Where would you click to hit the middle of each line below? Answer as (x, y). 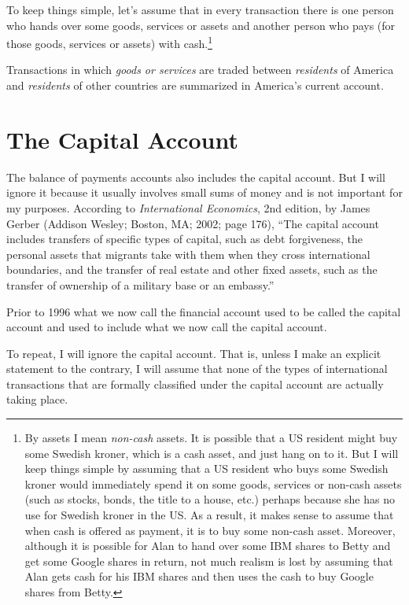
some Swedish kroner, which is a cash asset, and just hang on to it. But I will (212, 453)
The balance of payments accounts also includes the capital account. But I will (196, 177)
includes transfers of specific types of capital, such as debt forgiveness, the (185, 239)
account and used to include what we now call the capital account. (167, 327)
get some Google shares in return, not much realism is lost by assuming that (209, 561)
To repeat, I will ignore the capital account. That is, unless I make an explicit (194, 353)
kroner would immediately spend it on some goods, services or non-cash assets (213, 483)
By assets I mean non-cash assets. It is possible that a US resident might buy (211, 438)
